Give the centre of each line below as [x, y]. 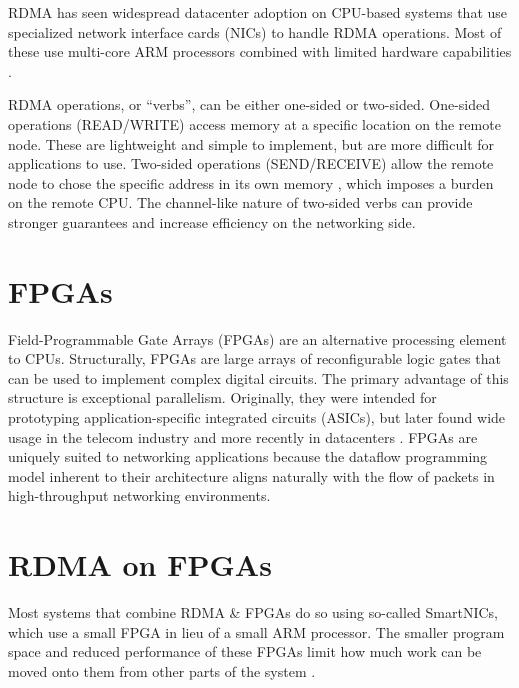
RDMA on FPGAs [140, 564]
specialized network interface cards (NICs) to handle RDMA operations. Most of [255, 31]
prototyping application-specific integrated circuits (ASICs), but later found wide [257, 417]
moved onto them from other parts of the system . [162, 670]
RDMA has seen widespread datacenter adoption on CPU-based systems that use [258, 12]
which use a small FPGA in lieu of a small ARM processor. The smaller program [256, 631]
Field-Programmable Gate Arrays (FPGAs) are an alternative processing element [257, 338]
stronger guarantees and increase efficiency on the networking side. [212, 221]
